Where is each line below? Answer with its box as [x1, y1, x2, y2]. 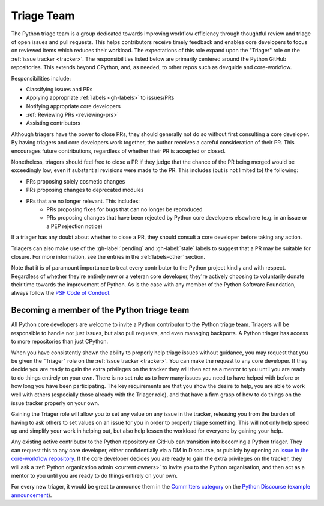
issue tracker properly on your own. [11, 399, 100, 406]
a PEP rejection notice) [46, 223, 103, 230]
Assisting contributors [26, 119, 81, 126]
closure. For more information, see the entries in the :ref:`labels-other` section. [11, 253, 205, 260]
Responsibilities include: [11, 75, 71, 82]
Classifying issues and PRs [26, 85, 93, 93]
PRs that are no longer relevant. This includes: [26, 197, 140, 205]
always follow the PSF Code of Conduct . [11, 289, 111, 297]
